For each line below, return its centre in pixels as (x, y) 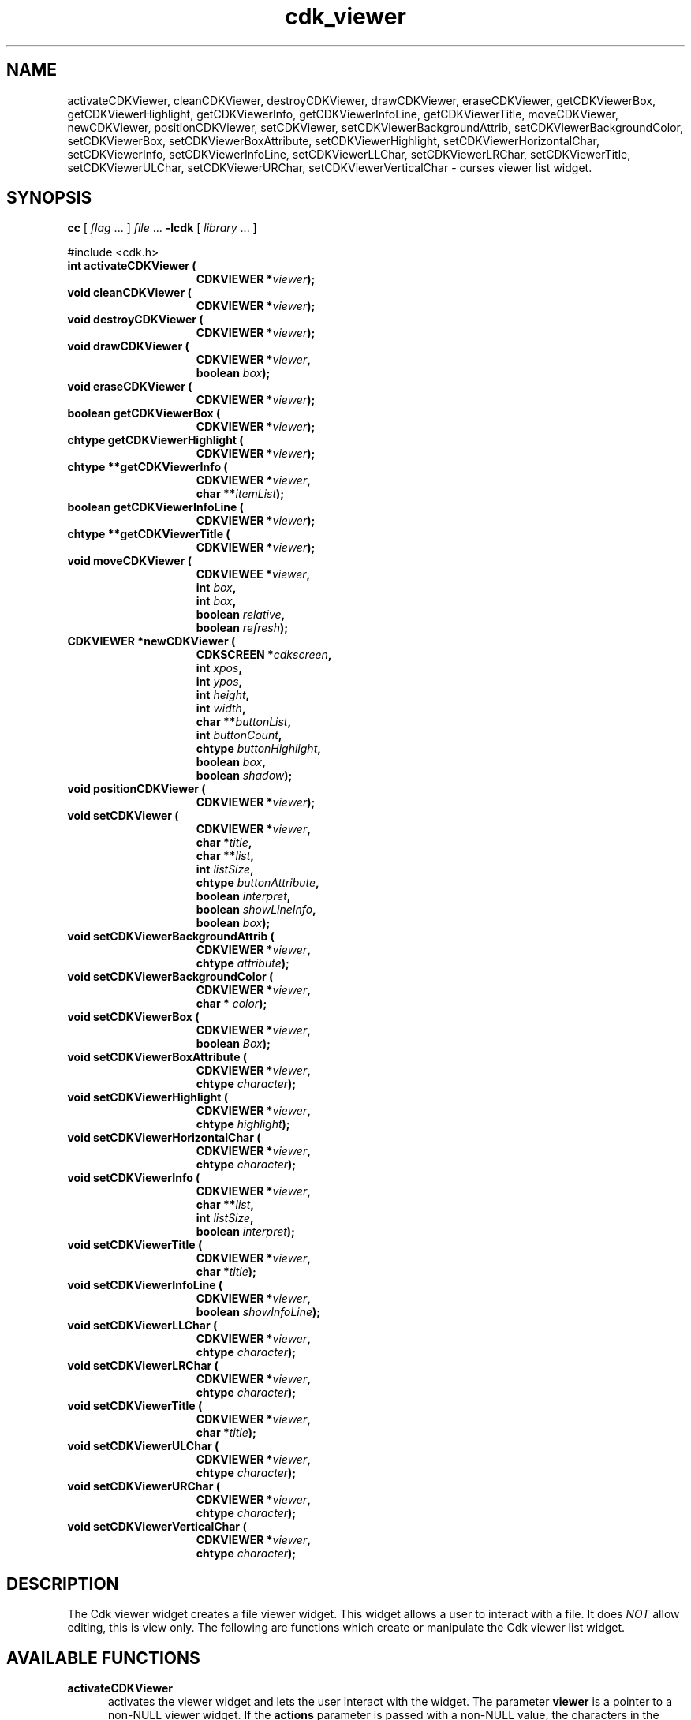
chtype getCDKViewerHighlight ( (155, 440)
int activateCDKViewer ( (132, 266)
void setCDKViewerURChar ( (144, 1486)
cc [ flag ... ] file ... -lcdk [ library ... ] (162, 228)
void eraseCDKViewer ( (130, 387)
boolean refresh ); (242, 628)
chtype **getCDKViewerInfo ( (148, 467)
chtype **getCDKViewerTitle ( (149, 534)
